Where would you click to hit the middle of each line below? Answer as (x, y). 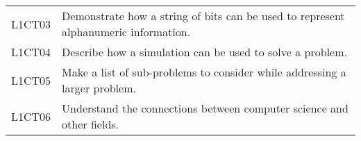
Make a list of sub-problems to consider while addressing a (204, 72)
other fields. (91, 124)
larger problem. (99, 88)
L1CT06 (31, 116)
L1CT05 (31, 80)
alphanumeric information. (126, 32)
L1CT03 (31, 24)
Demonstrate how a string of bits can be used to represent (203, 16)
